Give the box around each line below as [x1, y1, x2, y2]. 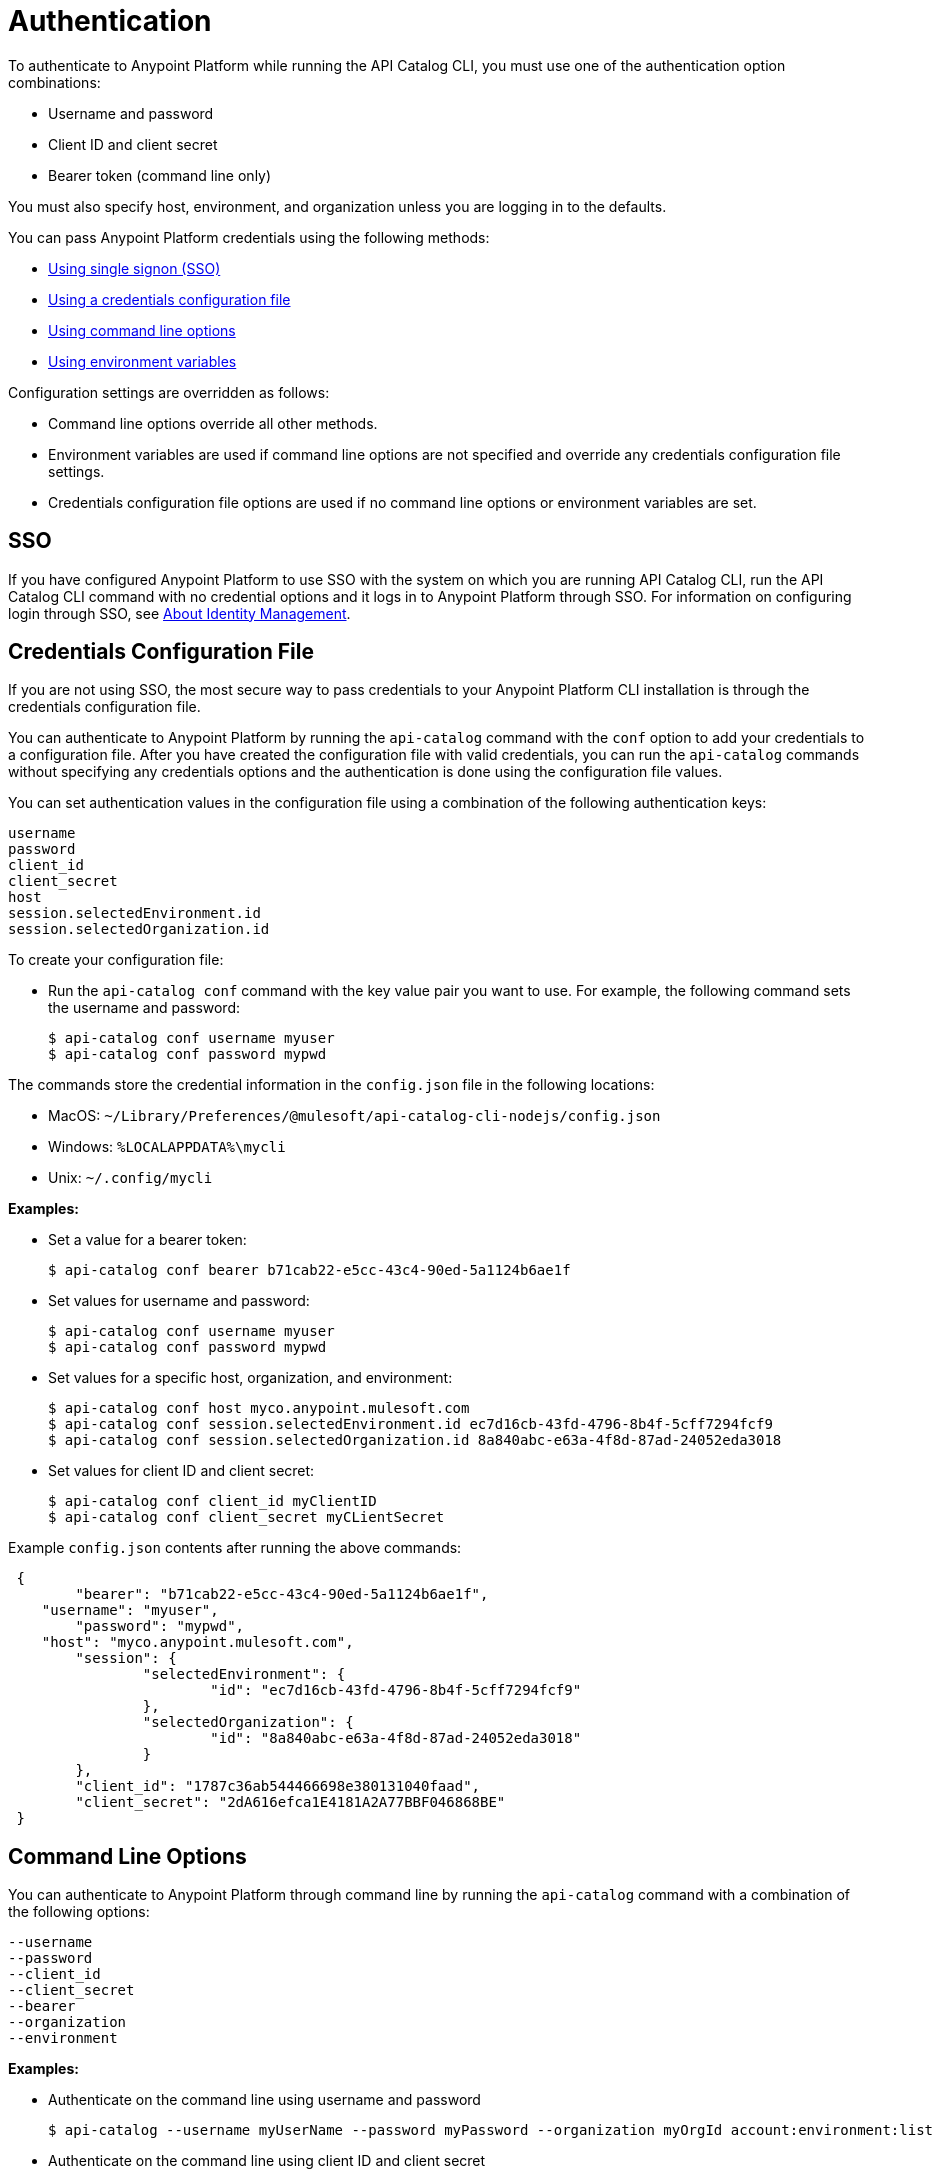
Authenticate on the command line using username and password [48, 2091, 481, 2109]
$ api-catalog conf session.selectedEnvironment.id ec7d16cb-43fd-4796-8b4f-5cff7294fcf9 [48, 1416, 773, 1433]
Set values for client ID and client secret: [48, 1462, 315, 1480]
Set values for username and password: [48, 1292, 310, 1310]
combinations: [8, 73, 101, 91]
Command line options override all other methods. [48, 414, 378, 432]
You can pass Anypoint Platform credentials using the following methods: [8, 228, 490, 246]
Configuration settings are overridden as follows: [8, 383, 330, 401]
